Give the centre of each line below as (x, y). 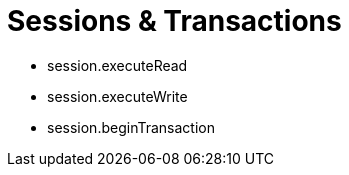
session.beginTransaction (131, 127)
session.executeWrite (117, 96)
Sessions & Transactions (174, 21)
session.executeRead (117, 65)
